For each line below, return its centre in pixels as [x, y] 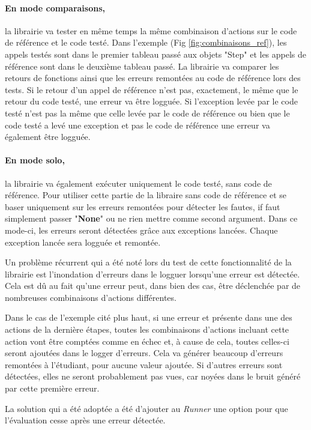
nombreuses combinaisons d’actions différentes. [91, 297]
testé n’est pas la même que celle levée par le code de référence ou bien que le [147, 113]
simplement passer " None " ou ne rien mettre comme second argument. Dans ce [151, 218]
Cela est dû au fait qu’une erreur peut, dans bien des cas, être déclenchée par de [153, 286]
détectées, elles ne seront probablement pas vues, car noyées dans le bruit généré [153, 376]
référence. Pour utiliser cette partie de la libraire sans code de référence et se [146, 195]
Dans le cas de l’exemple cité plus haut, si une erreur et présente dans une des [149, 317]
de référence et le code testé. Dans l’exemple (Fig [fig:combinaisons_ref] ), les [146, 42]
